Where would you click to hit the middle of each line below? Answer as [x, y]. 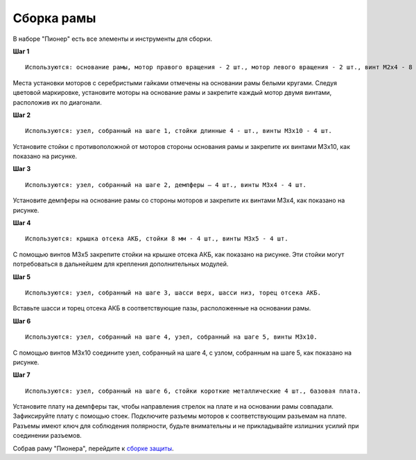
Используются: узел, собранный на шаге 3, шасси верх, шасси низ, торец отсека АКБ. [173, 292]
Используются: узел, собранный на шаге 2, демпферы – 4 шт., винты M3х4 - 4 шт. [166, 185]
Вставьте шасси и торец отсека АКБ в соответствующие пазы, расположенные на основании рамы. [162, 308]
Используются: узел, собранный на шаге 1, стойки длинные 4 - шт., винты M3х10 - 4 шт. [179, 131]
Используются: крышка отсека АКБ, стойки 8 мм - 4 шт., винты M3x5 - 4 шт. [157, 239]
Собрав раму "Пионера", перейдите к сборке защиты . [93, 448]
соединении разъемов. [47, 436]
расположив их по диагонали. [57, 102]
